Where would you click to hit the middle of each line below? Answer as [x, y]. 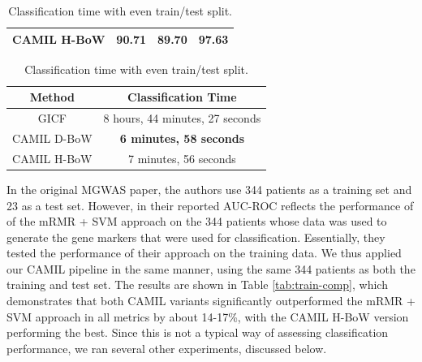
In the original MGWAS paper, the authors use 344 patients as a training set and [209, 189]
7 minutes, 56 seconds [182, 158]
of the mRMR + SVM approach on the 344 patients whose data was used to [197, 221]
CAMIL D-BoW [52, 138]
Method [52, 97]
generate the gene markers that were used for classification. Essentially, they [196, 237]
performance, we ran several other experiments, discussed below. [167, 348]
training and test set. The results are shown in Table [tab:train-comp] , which [197, 284]
